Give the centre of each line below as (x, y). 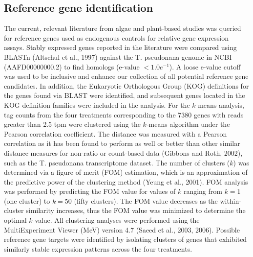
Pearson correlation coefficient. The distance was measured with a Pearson (116, 133)
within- (231, 200)
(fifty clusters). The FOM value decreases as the (146, 200)
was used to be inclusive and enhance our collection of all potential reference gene (126, 76)
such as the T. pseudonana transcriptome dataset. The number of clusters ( (117, 162)
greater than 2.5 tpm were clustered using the (72, 124)
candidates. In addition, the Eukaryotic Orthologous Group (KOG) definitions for (126, 85)
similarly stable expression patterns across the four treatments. (98, 248)
